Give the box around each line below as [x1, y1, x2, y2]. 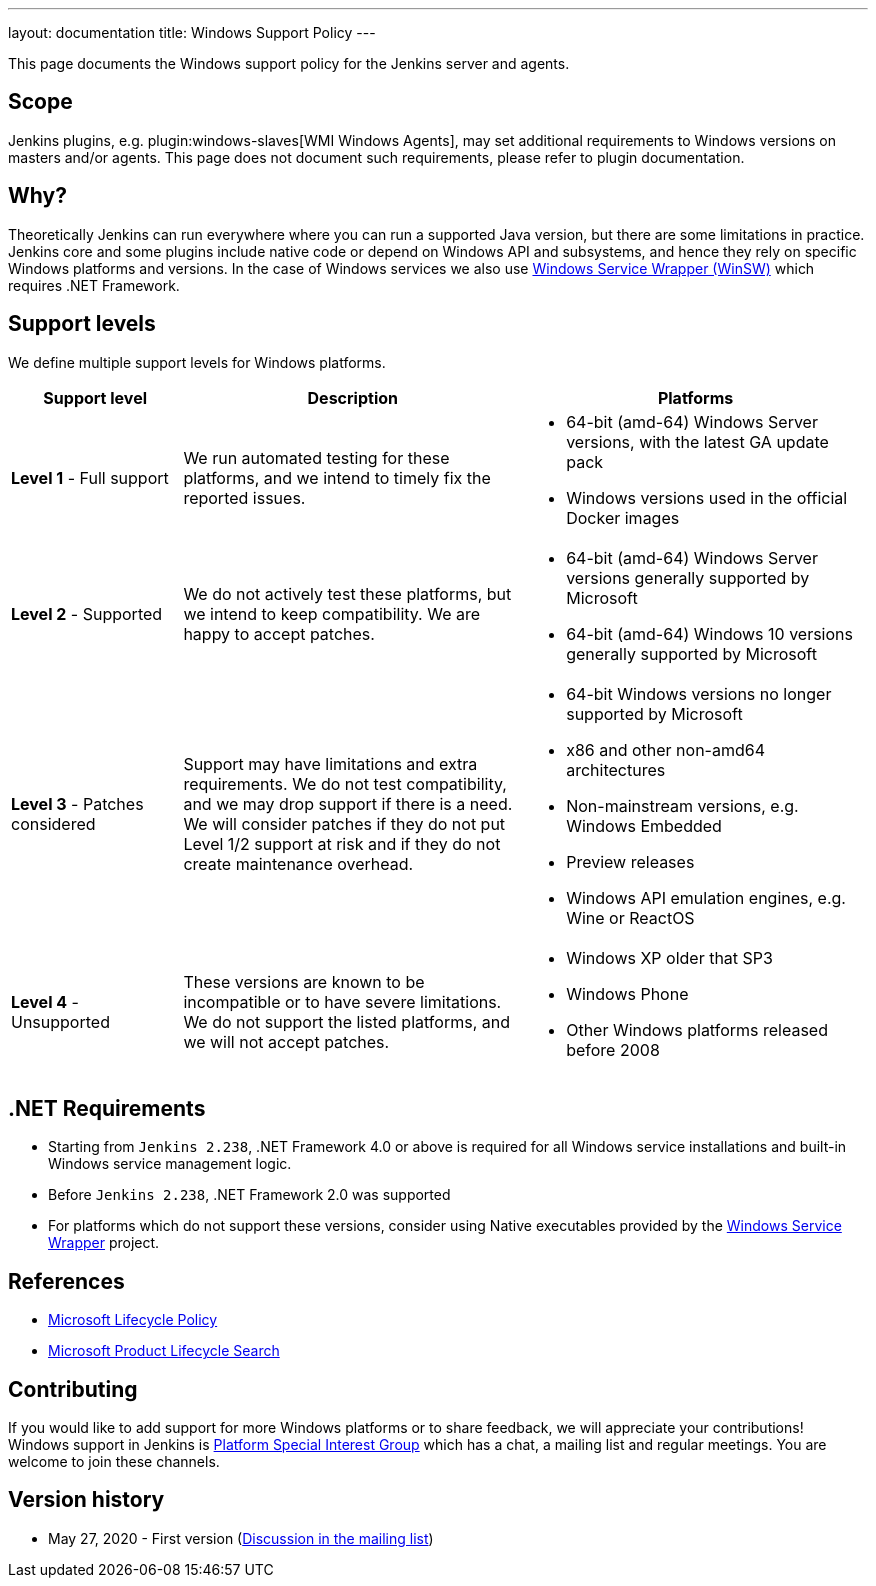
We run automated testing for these [183, 447, 450, 468]
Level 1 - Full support [11, 467, 169, 488]
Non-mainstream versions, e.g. [566, 795, 799, 816]
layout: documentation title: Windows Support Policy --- [8, 24, 376, 41]
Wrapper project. [48, 1234, 160, 1252]
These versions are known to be [183, 971, 425, 992]
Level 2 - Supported [11, 603, 163, 624]
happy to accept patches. [183, 623, 375, 644]
